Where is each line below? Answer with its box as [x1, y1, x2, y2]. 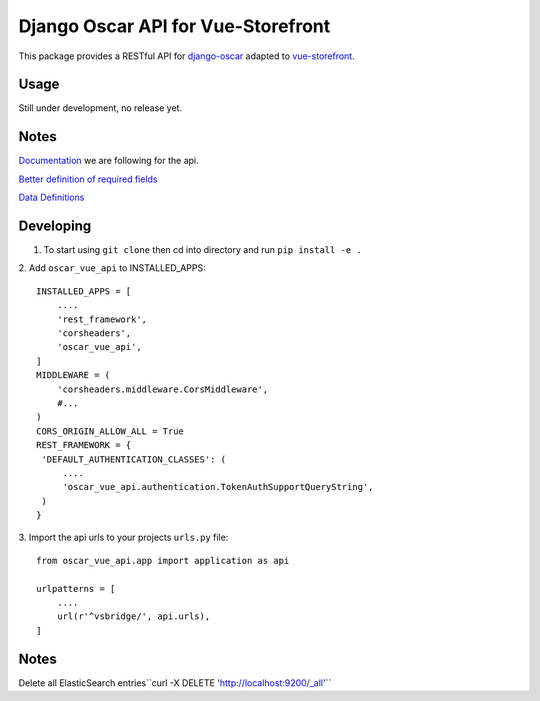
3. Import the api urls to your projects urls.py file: [18, 531, 229, 544]
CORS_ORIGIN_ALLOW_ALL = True [36, 425, 185, 437]
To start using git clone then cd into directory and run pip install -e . [43, 244, 362, 256]
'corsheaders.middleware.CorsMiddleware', [56, 383, 269, 395]
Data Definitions [18, 191, 85, 204]
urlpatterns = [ [36, 583, 116, 594]
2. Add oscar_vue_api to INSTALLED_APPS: [18, 262, 207, 274]
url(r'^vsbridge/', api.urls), [56, 611, 211, 622]
